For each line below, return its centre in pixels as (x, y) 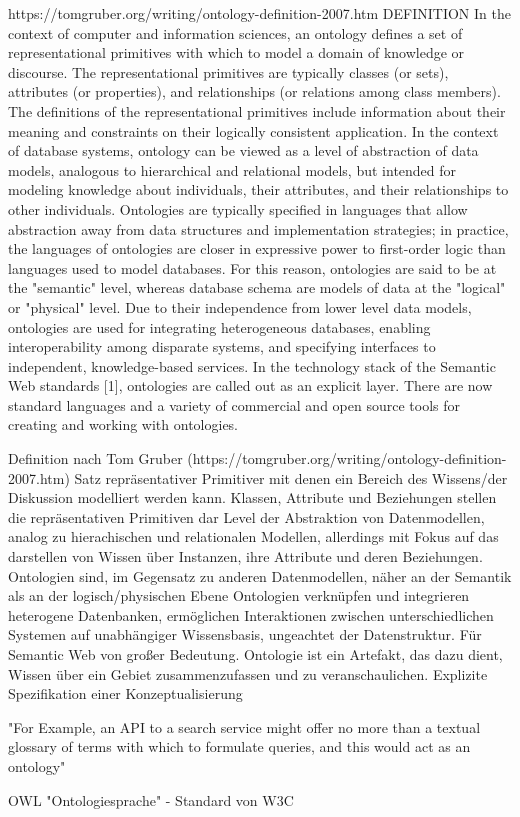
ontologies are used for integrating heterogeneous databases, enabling (219, 326)
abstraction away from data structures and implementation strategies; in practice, (258, 228)
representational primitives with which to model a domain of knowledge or (236, 52)
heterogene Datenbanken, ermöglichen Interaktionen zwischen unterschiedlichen (251, 614)
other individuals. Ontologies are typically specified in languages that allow (238, 208)
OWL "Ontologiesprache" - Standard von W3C (151, 799)
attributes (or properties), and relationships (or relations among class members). (254, 91)
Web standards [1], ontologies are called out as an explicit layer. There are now (250, 385)
